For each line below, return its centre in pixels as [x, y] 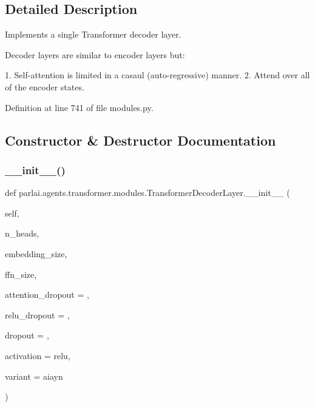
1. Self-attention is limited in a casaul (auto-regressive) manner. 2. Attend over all [157, 75]
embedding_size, [36, 253]
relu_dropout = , [37, 314]
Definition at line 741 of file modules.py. [79, 107]
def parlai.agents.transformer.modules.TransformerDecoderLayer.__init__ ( [147, 193]
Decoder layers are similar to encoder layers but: [95, 54]
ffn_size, [21, 274]
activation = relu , [38, 355]
